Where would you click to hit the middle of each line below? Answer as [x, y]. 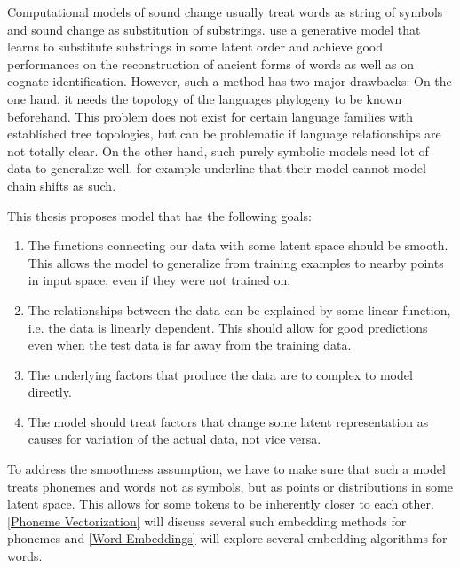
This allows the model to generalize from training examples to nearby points [236, 262]
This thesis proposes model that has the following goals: [159, 215]
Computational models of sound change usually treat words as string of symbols [225, 12]
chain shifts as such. [62, 185]
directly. [50, 392]
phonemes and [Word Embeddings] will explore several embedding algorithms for [227, 538]
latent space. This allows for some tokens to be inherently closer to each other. [221, 504]
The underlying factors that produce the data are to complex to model [220, 374]
